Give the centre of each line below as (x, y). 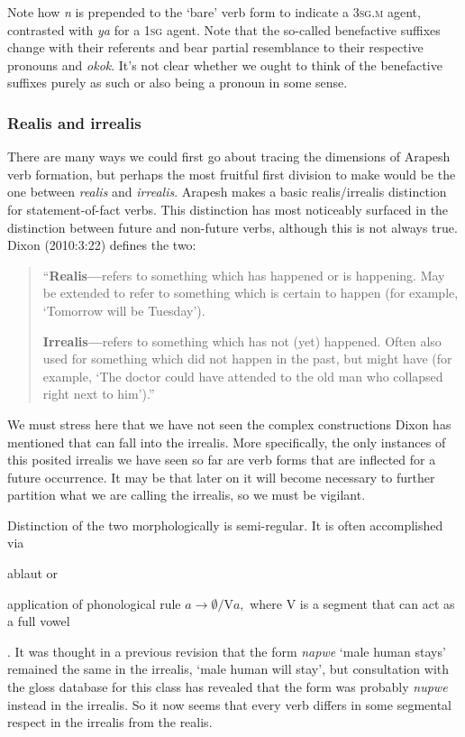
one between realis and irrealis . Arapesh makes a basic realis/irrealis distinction (227, 192)
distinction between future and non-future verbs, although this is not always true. (232, 227)
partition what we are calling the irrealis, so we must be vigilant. (187, 495)
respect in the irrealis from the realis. (110, 722)
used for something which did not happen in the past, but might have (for (247, 359)
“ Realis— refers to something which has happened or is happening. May (244, 275)
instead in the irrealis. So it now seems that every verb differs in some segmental (229, 704)
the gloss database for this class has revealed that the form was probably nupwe (228, 687)
